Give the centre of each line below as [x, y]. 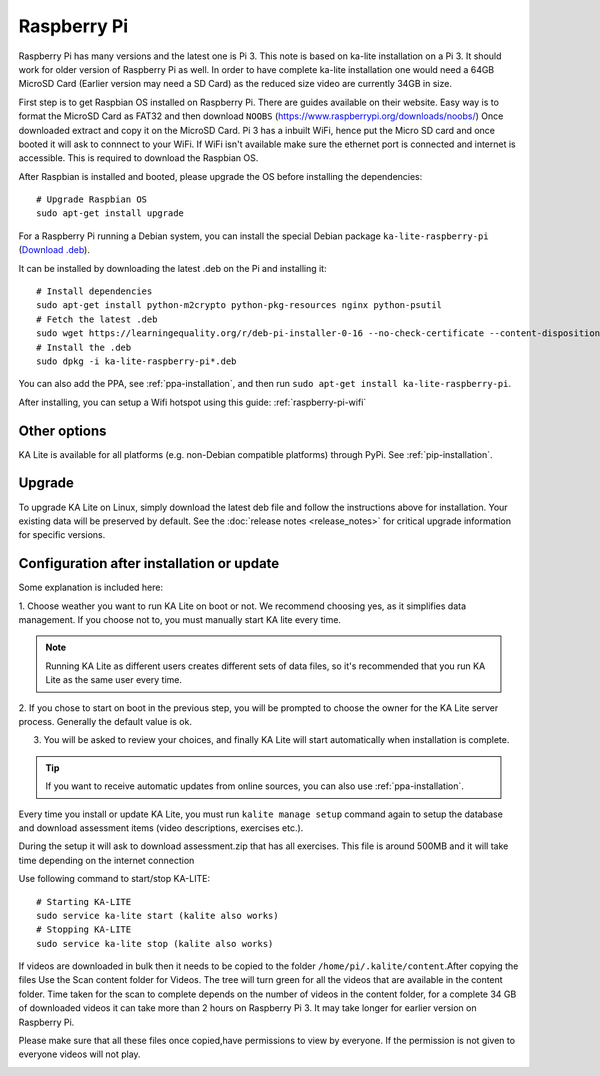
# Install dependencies [94, 291]
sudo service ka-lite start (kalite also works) [157, 915]
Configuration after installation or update [149, 563]
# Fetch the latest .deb [97, 319]
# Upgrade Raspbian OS [92, 199]
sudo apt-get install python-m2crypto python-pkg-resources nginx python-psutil [239, 305]
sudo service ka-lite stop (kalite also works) [155, 943]
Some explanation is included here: [91, 587]
